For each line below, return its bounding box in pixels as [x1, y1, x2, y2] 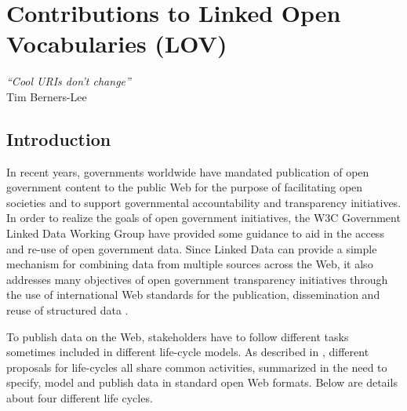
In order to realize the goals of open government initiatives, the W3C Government [6, 209, 401, 226]
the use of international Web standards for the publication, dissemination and [6, 286, 380, 303]
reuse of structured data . [6, 302, 129, 318]
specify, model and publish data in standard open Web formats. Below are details [6, 374, 398, 391]
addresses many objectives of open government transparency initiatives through [6, 271, 388, 287]
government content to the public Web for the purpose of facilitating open [6, 179, 363, 195]
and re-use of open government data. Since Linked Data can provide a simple [6, 240, 377, 256]
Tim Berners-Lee [6, 88, 87, 104]
